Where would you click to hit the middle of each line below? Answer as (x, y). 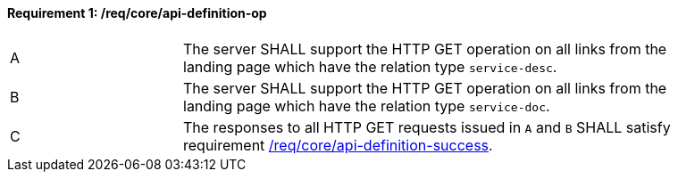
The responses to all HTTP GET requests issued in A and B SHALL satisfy (427, 127)
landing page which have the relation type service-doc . (367, 106)
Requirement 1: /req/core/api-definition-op (137, 13)
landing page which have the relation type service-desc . (370, 66)
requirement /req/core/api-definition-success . (338, 145)
